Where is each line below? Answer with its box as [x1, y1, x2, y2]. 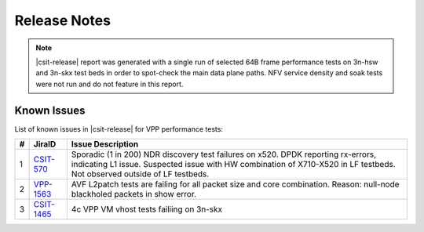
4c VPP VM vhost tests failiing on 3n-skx [71, 204, 223, 215]
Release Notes [14, 12, 111, 29]
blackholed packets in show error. [71, 189, 196, 200]
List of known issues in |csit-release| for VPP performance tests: [14, 124, 224, 133]
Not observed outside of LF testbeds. [71, 169, 210, 179]
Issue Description [71, 139, 139, 150]
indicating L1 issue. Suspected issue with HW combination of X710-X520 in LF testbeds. [71, 159, 396, 170]
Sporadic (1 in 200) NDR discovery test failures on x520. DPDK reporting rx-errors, [71, 149, 377, 160]
